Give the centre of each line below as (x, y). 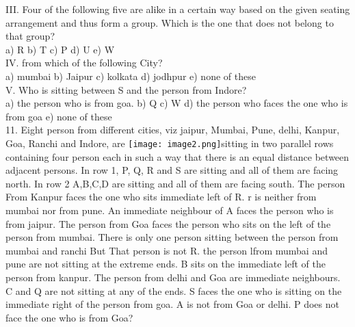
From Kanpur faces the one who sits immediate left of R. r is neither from (161, 197)
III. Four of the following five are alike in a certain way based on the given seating (178, 9)
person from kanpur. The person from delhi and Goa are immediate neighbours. (173, 277)
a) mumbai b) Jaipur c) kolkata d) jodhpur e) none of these (131, 76)
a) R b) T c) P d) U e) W (60, 49)
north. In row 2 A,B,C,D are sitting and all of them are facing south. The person (175, 183)
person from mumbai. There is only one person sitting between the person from (172, 237)
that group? (30, 36)
